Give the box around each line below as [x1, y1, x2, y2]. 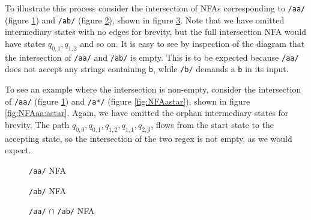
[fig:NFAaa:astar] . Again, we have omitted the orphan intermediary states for [5, 106, 289, 119]
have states [5, 37, 46, 49]
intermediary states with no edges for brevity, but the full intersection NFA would [5, 25, 306, 38]
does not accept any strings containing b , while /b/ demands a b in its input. [5, 63, 289, 75]
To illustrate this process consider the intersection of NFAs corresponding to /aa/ [5, 2, 306, 14]
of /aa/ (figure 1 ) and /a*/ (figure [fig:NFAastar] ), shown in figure [5, 94, 250, 107]
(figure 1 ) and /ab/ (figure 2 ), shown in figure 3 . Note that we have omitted [5, 13, 285, 26]
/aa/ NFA [29, 163, 66, 176]
